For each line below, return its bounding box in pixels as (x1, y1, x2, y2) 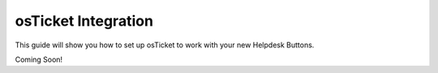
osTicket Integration (15, 12, 154, 30)
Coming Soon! (15, 55, 63, 64)
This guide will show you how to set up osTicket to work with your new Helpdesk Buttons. (15, 40, 315, 50)
